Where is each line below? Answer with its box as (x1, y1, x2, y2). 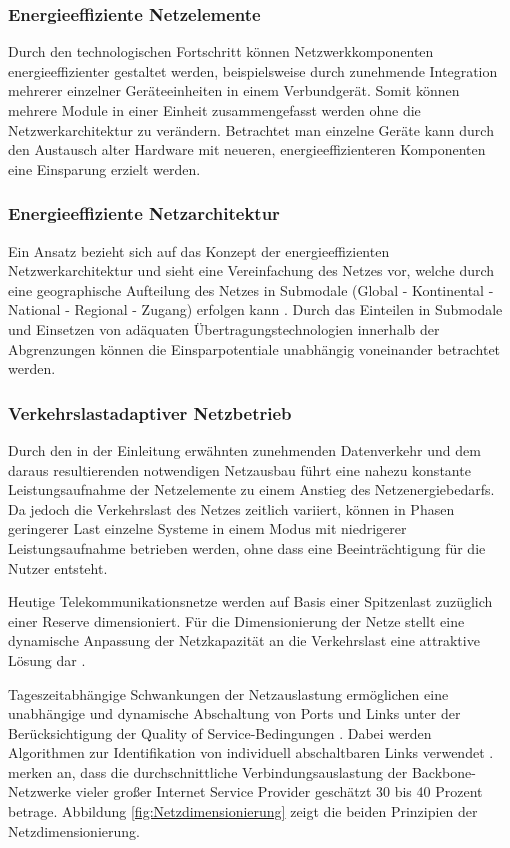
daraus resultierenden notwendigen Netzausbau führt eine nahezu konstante (8, 459, 471, 480)
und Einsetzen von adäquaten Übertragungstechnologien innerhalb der (8, 318, 440, 339)
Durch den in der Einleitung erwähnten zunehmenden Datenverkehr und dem (8, 439, 481, 460)
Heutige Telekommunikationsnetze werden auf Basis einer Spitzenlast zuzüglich (8, 591, 493, 612)
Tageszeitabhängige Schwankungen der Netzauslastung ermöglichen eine (8, 683, 449, 704)
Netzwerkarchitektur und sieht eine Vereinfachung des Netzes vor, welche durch (8, 260, 495, 281)
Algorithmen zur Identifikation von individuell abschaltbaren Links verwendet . (8, 742, 494, 763)
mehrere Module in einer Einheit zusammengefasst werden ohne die (8, 100, 421, 120)
